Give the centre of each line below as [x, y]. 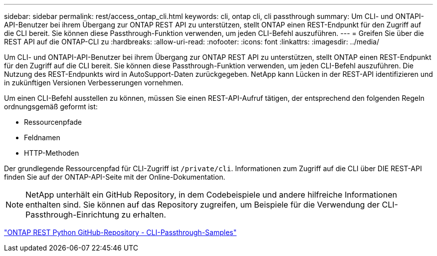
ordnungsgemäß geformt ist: [51, 107]
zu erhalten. [144, 215]
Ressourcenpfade [53, 122]
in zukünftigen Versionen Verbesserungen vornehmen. [94, 83]
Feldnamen [42, 137]
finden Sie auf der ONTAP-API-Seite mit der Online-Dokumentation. [115, 177]
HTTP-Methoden [52, 153]
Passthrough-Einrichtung [72, 215]
